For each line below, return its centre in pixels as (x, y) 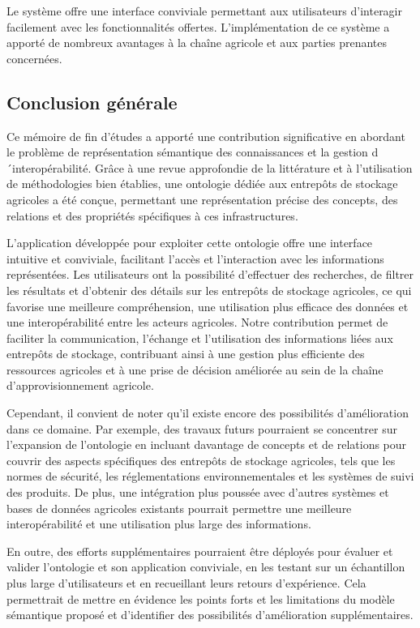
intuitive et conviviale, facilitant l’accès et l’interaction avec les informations (195, 258)
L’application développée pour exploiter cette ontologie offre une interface (190, 243)
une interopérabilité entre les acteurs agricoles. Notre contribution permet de (197, 322)
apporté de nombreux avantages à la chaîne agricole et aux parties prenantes (197, 43)
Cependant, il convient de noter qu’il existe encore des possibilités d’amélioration (208, 413)
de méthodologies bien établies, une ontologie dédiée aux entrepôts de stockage (202, 184)
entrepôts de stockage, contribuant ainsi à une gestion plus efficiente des (186, 354)
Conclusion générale (92, 102)
